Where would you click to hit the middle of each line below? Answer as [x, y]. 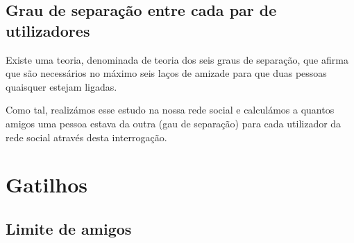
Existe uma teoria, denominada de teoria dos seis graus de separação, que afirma [177, 59]
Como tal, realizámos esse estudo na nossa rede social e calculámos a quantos [170, 110]
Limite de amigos [69, 228]
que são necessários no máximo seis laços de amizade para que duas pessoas [166, 73]
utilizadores [48, 30]
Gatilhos [47, 184]
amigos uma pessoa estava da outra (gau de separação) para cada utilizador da [174, 123]
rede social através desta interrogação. [86, 137]
